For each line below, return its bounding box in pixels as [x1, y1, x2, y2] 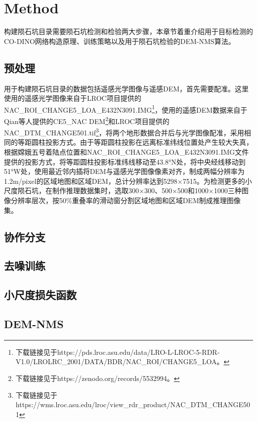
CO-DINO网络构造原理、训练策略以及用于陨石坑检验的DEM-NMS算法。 [4, 36, 235, 46]
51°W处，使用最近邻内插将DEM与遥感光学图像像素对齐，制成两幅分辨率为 [4, 166, 245, 176]
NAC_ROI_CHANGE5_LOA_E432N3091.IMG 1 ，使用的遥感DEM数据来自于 [4, 103, 248, 115]
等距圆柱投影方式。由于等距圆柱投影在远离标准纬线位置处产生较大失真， [17, 137, 253, 147]
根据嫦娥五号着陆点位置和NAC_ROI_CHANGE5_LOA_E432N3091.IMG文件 [4, 147, 249, 157]
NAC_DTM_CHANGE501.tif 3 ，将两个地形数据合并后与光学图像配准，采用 [4, 126, 244, 137]
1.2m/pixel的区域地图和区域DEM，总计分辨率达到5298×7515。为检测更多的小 [4, 175, 252, 186]
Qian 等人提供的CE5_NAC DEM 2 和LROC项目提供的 [4, 114, 170, 126]
